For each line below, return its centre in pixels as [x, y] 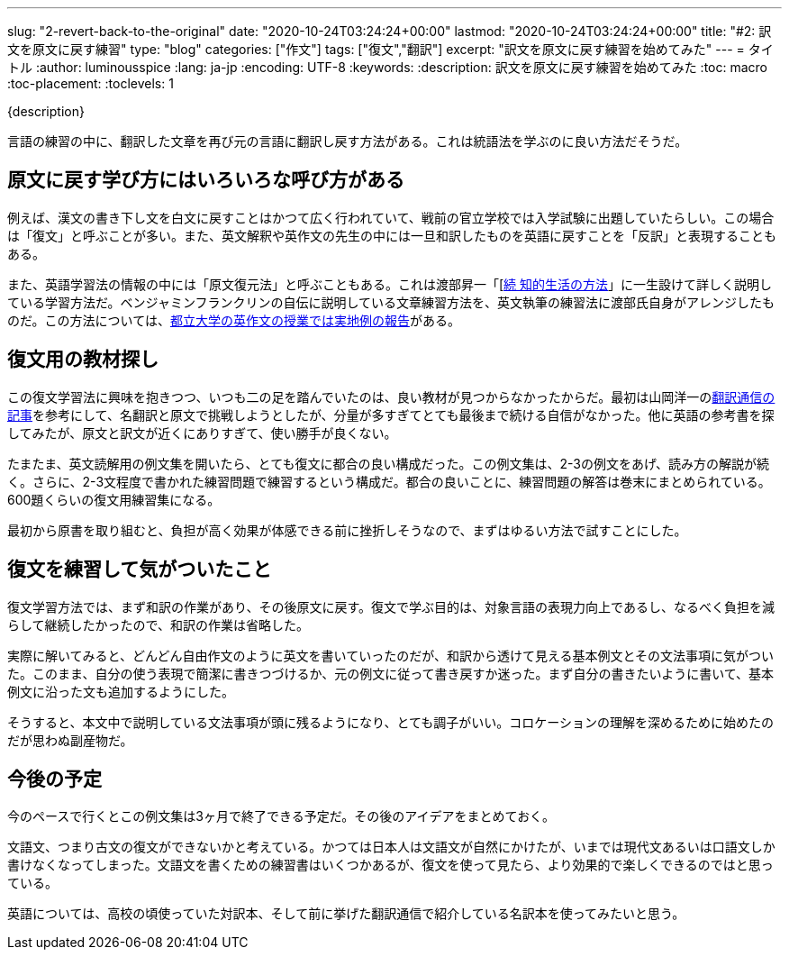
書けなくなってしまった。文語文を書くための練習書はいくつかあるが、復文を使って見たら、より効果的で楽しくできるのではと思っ [390, 865]
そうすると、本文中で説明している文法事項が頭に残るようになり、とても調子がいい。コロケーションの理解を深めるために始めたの [391, 722]
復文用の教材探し [83, 360]
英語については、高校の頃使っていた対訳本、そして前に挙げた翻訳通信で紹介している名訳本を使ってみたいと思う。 [346, 914]
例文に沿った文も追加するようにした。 [121, 691]
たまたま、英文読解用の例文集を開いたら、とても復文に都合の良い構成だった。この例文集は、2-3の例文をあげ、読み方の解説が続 [388, 463]
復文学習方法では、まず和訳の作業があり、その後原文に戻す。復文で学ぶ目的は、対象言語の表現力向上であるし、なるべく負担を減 [391, 606]
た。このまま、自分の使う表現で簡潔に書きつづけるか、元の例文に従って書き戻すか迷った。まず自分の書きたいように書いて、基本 [391, 673]
